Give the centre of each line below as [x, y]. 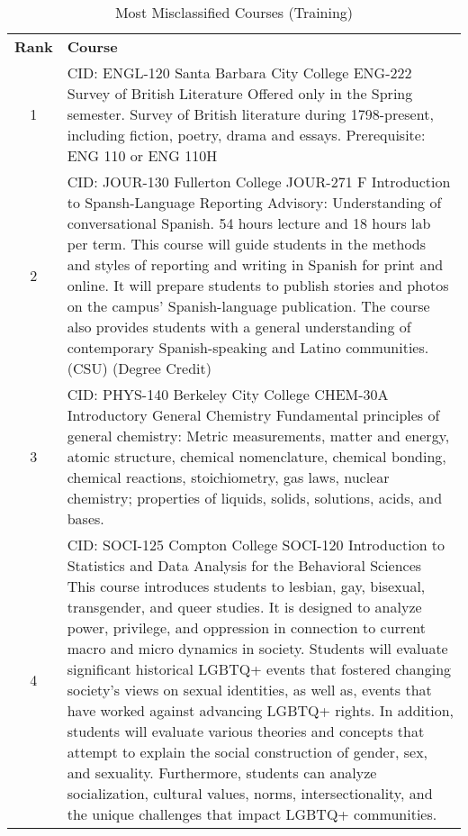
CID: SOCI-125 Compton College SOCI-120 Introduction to [256, 545]
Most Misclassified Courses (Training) [234, 12]
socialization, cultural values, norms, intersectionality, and [250, 793]
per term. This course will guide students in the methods [247, 244]
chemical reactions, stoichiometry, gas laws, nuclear [228, 477]
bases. [85, 518]
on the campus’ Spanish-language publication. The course [248, 306]
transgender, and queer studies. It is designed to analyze [244, 607]
